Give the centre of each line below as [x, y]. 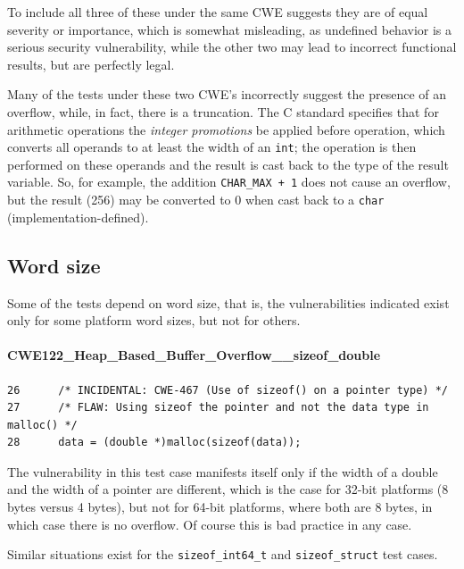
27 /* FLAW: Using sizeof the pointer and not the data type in [218, 408]
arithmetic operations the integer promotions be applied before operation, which [226, 129]
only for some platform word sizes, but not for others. [154, 320]
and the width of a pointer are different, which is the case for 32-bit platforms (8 [228, 489]
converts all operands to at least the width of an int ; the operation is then [212, 147]
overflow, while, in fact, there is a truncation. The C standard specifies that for [223, 111]
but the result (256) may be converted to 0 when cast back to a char [196, 200]
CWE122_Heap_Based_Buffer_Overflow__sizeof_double [194, 355]
